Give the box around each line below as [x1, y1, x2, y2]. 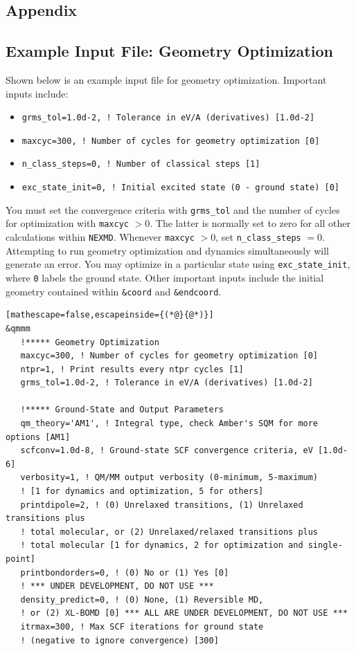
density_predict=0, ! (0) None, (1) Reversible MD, [20, 594, 264, 605]
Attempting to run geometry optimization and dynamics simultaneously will [6, 243, 329, 257]
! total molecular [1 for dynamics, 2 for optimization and [20, 540, 303, 551]
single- [308, 540, 343, 551]
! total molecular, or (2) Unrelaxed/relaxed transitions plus [20, 526, 319, 537]
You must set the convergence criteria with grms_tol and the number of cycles [6, 202, 340, 217]
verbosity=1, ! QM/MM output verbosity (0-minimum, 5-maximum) [20, 473, 319, 483]
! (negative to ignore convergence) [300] [20, 635, 219, 645]
